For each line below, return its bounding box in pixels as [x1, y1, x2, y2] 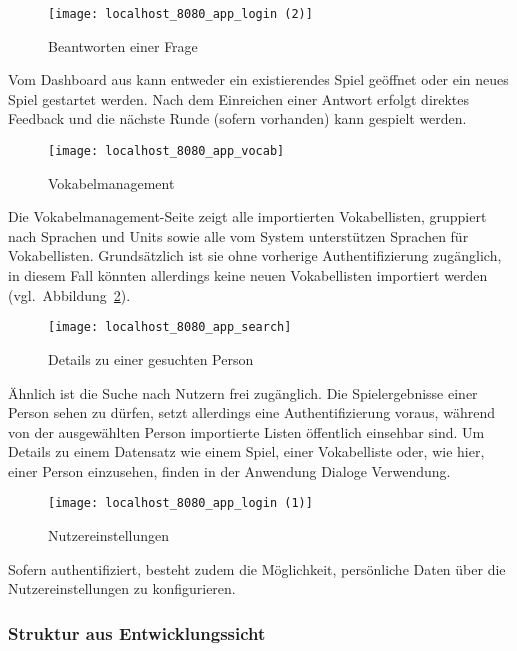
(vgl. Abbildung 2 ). [8, 284, 131, 305]
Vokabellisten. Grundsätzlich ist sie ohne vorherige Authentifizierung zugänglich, [8, 245, 502, 266]
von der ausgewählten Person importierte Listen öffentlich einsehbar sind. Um [8, 421, 485, 442]
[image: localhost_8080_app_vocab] [48, 144, 285, 159]
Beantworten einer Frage [48, 35, 198, 56]
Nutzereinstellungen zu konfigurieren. [8, 578, 236, 599]
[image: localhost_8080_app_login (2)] [48, 7, 313, 21]
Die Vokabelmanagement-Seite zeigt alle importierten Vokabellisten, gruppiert [8, 206, 487, 227]
